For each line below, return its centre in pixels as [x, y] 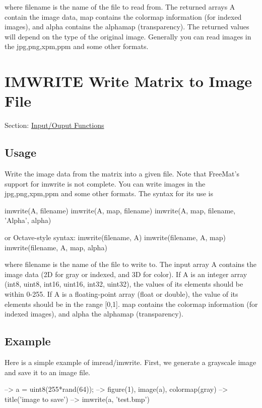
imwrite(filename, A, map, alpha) [56, 247]
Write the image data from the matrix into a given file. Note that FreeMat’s [122, 174]
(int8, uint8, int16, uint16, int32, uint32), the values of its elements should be [124, 284]
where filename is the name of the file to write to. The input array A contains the [131, 264]
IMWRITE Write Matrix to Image [128, 81]
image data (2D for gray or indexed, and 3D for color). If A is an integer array [126, 274]
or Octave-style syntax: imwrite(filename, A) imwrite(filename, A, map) [115, 237]
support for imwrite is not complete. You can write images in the [105, 183]
